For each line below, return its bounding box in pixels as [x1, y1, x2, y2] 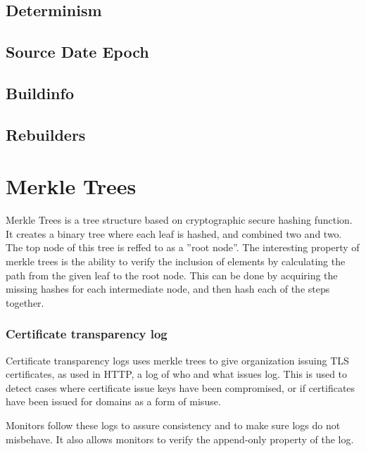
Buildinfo [6, 82, 74, 103]
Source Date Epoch [6, 41, 149, 63]
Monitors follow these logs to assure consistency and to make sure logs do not [6, 418, 341, 432]
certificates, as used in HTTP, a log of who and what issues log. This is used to [6, 367, 348, 381]
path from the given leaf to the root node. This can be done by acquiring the [6, 267, 338, 282]
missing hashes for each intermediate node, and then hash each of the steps [6, 281, 330, 296]
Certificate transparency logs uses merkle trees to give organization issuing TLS [6, 352, 349, 367]
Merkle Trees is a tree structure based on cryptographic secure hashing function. [6, 212, 353, 227]
